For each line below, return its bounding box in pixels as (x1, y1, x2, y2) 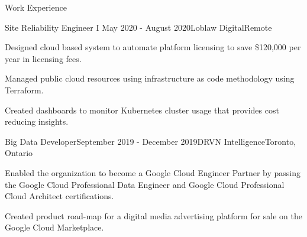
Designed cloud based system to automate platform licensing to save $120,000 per (5, 41, 301, 53)
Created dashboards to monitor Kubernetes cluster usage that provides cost (5, 103, 279, 116)
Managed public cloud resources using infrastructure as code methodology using (5, 72, 295, 85)
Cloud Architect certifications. (5, 190, 114, 202)
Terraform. (5, 83, 44, 96)
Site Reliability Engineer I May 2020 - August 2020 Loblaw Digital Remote (5, 21, 272, 33)
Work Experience (5, 1, 67, 13)
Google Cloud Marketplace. (5, 221, 104, 233)
